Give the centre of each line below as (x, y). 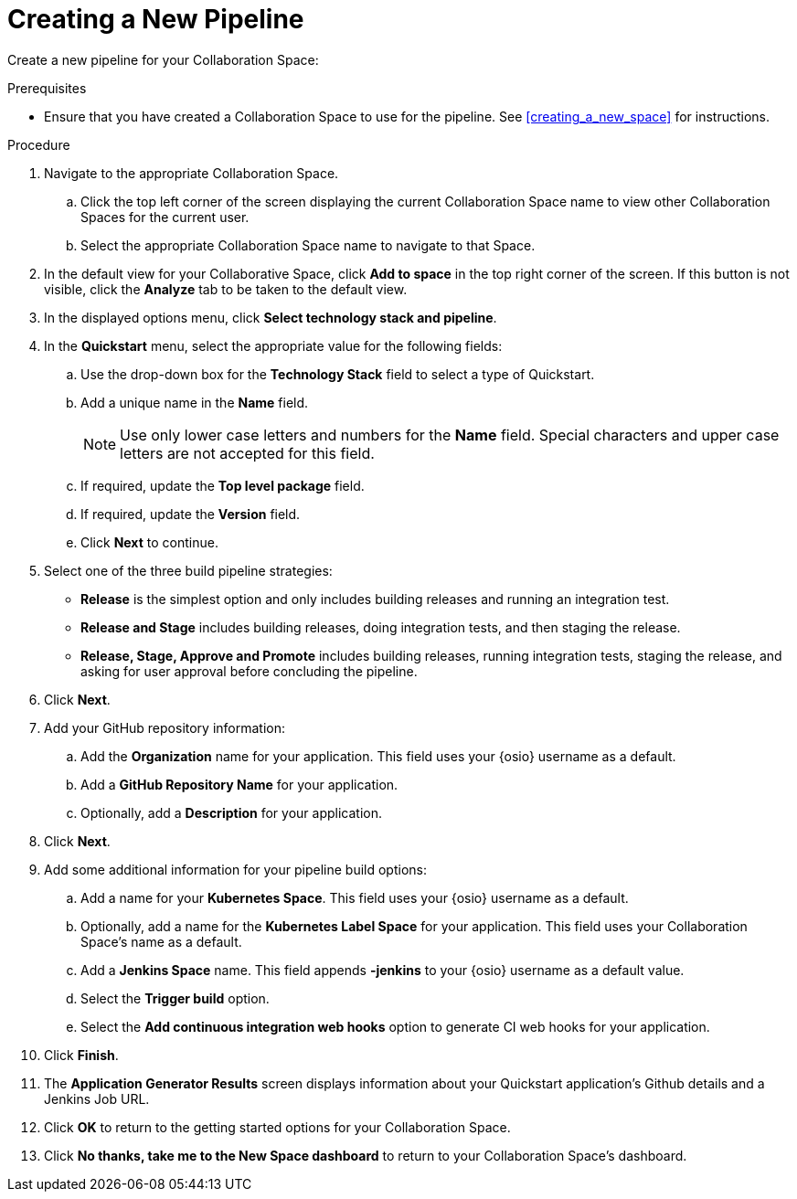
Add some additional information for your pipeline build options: (235, 869)
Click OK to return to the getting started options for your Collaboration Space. (277, 1127)
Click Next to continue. (149, 542)
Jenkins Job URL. (97, 1098)
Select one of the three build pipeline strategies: (188, 570)
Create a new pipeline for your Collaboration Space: (163, 59)
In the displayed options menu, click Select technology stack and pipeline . (271, 317)
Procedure (39, 144)
